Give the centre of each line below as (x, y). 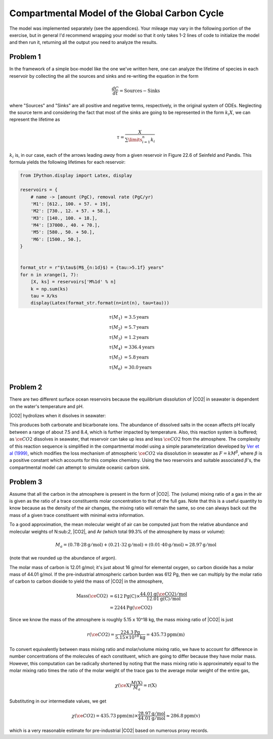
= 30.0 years (138, 367)
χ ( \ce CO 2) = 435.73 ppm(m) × (105, 715)
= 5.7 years (136, 327)
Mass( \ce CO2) (92, 596)
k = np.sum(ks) (49, 289)
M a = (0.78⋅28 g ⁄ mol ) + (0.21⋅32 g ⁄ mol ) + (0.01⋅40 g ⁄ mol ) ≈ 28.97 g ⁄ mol (136, 545)
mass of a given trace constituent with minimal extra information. (77, 515)
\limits (135, 140)
